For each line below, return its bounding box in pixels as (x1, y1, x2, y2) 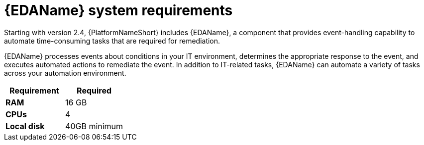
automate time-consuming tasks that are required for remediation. (4, 36, 220, 45)
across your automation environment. (4, 68, 126, 77)
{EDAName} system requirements (4, 2, 233, 19)
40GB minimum (65, 121, 123, 131)
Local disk (5, 121, 45, 131)
